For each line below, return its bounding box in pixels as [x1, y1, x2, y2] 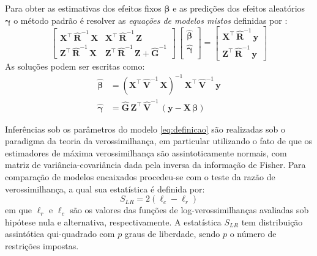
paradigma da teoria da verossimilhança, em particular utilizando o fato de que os [5, 134, 313, 147]
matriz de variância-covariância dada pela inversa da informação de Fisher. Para [5, 158, 306, 171]
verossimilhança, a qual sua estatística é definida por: [5, 182, 205, 195]
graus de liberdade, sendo [124, 227, 220, 240]
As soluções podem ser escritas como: [5, 59, 145, 72]
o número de [229, 227, 277, 240]
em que [5, 203, 32, 216]
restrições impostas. [5, 239, 79, 252]
